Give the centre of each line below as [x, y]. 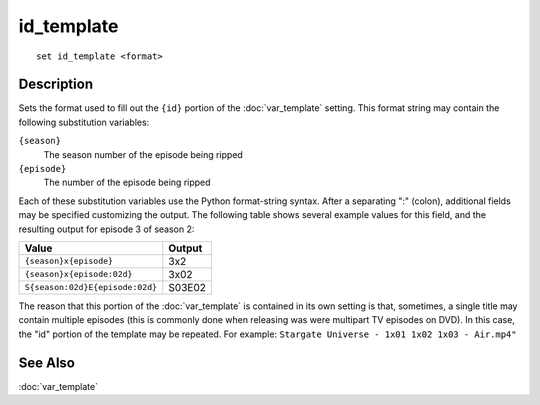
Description [56, 84]
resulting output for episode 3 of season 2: [106, 229]
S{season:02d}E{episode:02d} [91, 287]
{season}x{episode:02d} [78, 274]
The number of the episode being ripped [127, 182]
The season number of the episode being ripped [143, 154]
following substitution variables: [84, 122]
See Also [46, 362]
